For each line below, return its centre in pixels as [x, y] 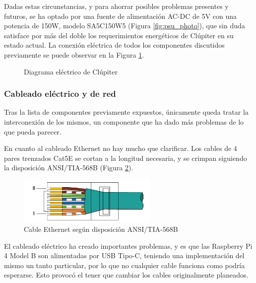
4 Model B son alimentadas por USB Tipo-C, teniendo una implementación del [124, 255]
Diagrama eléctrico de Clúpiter [71, 71]
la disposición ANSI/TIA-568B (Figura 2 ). [69, 168]
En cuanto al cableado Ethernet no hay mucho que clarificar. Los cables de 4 [121, 148]
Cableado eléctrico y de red [60, 94]
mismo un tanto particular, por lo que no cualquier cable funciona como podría [125, 265]
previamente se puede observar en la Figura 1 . [74, 54]
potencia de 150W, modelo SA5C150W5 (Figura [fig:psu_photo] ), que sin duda [125, 26]
